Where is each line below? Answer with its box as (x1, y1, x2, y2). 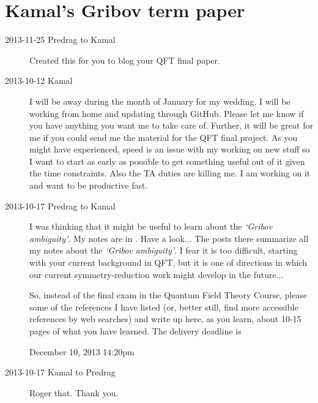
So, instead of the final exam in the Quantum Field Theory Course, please (29, 288, 308, 301)
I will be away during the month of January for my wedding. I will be (29, 94, 290, 107)
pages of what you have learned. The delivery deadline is (29, 325, 242, 337)
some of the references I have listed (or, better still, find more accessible (29, 300, 298, 313)
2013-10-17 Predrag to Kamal (5, 199, 116, 212)
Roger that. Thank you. (29, 386, 119, 399)
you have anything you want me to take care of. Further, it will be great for (29, 119, 313, 132)
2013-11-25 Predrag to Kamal (5, 33, 116, 46)
